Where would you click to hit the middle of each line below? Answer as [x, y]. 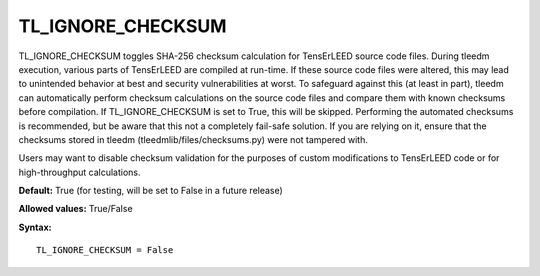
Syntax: [35, 227]
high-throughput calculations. [79, 172]
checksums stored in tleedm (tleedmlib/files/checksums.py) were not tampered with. [193, 139]
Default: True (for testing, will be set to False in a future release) [151, 191]
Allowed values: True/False [76, 209]
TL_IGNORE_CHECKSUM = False [105, 250]
